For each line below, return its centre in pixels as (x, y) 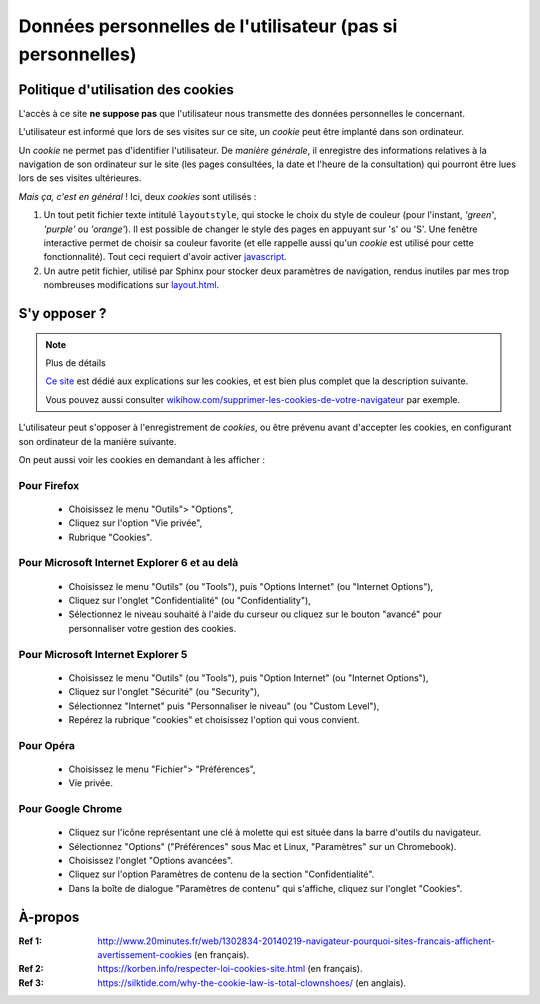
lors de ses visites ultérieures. (80, 178)
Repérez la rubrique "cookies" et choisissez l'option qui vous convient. (214, 719)
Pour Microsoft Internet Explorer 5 (103, 654)
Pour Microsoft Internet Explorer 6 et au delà (128, 563)
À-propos (49, 916)
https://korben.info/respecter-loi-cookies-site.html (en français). (230, 969)
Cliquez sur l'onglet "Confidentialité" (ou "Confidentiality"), (190, 600)
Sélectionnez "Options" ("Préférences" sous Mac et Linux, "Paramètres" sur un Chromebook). (262, 846)
